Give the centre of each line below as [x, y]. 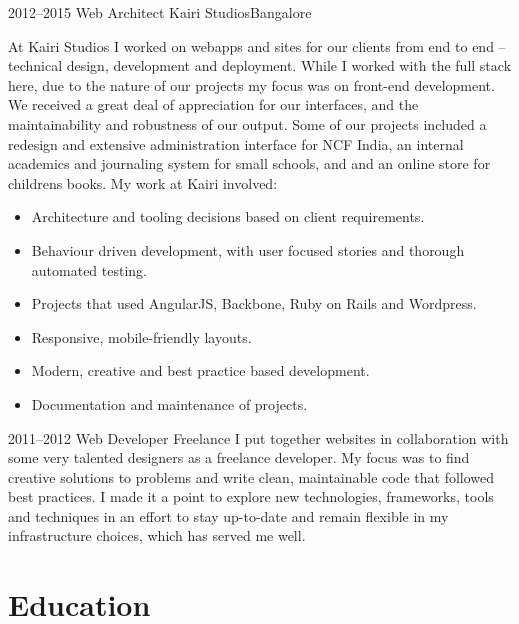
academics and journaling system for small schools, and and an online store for [249, 163]
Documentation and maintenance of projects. [169, 403]
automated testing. [89, 269]
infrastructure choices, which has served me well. [157, 535]
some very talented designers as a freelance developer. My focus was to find [239, 457]
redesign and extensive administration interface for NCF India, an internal [236, 143]
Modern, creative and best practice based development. [200, 370]
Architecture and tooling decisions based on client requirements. [228, 216]
